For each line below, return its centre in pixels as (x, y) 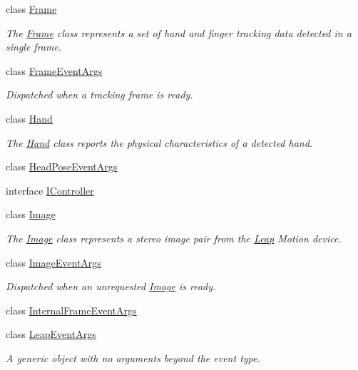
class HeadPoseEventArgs (62, 166)
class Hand (29, 118)
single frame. (34, 47)
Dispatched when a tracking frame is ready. (99, 94)
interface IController (50, 190)
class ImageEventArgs (53, 262)
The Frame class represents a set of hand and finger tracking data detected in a (179, 32)
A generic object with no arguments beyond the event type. (133, 358)
